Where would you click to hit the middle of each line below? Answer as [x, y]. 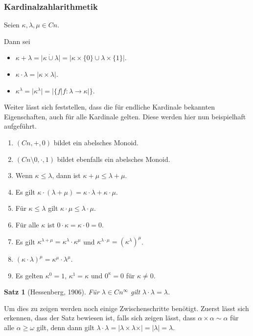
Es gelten [29, 275]
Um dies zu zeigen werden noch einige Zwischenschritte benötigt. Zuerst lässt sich [126, 308]
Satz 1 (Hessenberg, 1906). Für [52, 292]
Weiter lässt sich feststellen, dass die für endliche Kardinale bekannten [110, 107]
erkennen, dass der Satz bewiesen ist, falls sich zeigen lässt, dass [100, 318]
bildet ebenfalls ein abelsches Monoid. [114, 159]
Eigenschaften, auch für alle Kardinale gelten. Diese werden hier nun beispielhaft [125, 116]
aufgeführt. [20, 126]
